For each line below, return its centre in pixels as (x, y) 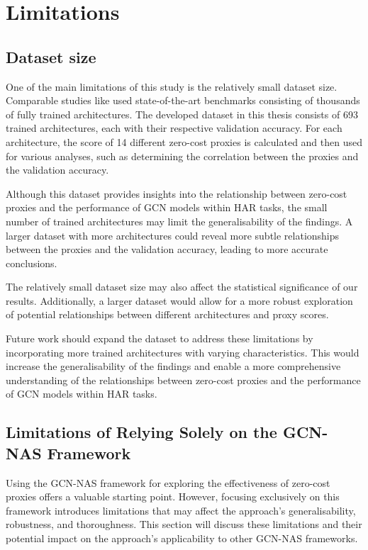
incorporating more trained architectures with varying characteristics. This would (183, 352)
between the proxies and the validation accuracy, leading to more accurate (167, 249)
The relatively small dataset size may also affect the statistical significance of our (182, 287)
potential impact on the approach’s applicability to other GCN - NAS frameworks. (182, 538)
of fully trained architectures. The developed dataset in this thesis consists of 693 (182, 114)
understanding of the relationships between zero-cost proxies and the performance (183, 380)
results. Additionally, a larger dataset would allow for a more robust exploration (179, 300)
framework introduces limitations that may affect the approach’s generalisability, (181, 510)
